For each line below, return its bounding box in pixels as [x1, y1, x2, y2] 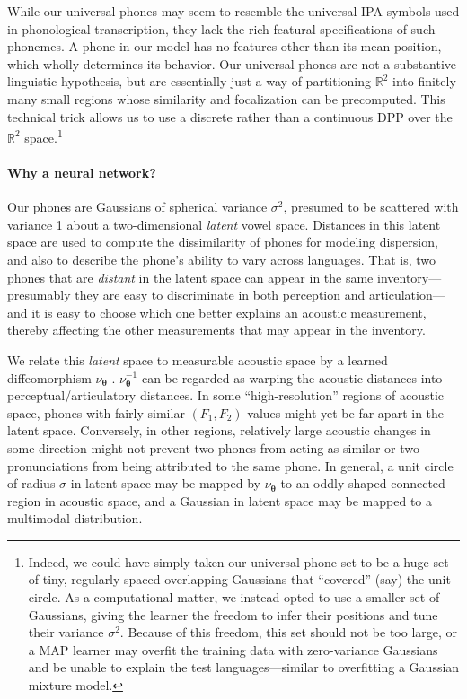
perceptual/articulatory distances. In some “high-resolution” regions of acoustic [7, 386, 444, 405]
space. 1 [24, 126, 63, 146]
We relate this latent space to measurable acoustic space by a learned [7, 350, 388, 369]
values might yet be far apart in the [247, 403, 445, 422]
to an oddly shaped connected [280, 474, 445, 493]
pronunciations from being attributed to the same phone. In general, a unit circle [7, 456, 454, 475]
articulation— [368, 285, 445, 304]
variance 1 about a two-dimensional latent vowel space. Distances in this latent [7, 214, 441, 233]
